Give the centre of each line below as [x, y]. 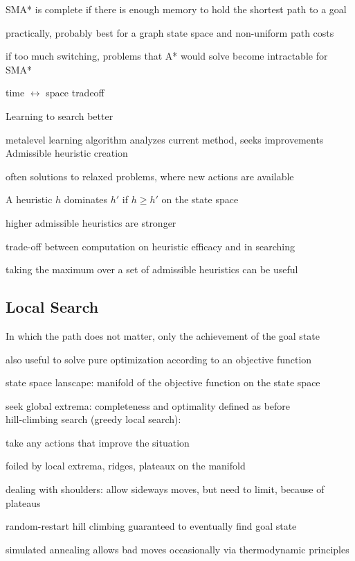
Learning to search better [60, 115]
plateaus [23, 502]
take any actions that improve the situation [98, 442]
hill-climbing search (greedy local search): [93, 419]
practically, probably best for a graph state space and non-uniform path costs [170, 32]
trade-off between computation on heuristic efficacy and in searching [150, 246]
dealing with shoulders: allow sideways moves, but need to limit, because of [165, 489]
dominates [86, 199]
